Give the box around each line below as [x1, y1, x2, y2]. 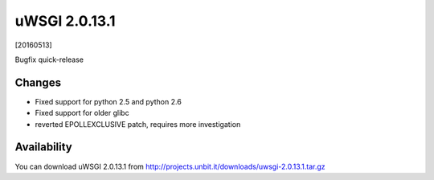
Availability [14, 141, 72, 154]
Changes [14, 76, 62, 89]
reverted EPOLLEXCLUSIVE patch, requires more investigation [35, 119, 241, 129]
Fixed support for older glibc [35, 108, 129, 118]
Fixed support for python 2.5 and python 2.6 [35, 96, 182, 106]
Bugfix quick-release [14, 55, 84, 64]
